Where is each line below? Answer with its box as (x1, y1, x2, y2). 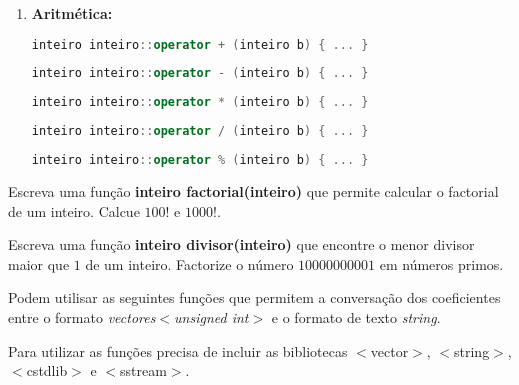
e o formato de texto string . (271, 306, 441, 327)
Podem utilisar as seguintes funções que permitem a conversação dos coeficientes (8, 287, 501, 308)
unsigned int (174, 306, 249, 327)
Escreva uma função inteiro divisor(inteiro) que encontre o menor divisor (8, 234, 475, 255)
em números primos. (379, 253, 504, 274)
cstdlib (26, 360, 68, 381)
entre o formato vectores (8, 306, 156, 327)
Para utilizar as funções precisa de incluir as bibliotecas (8, 340, 348, 361)
